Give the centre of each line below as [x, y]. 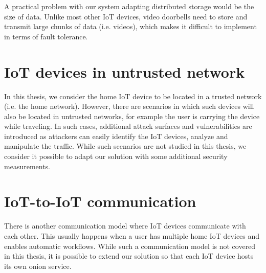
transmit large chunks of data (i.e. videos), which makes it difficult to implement [130, 26]
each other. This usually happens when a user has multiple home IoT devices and [132, 235]
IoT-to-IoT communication [100, 201]
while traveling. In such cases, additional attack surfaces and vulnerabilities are [128, 126]
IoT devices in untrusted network [125, 71]
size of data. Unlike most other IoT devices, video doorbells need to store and [126, 16]
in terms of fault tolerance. [46, 36]
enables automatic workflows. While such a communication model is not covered [130, 246]
